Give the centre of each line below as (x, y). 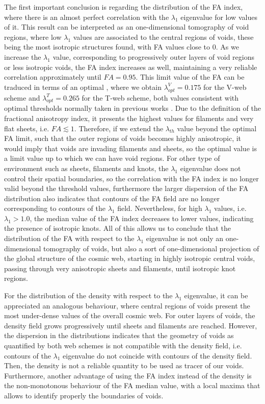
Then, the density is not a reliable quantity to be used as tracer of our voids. (124, 365)
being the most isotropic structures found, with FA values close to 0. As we (122, 47)
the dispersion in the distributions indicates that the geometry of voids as (119, 335)
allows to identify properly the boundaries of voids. (84, 395)
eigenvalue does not (210, 168)
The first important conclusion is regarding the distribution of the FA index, (124, 7)
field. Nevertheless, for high (160, 208)
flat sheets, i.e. (27, 128)
